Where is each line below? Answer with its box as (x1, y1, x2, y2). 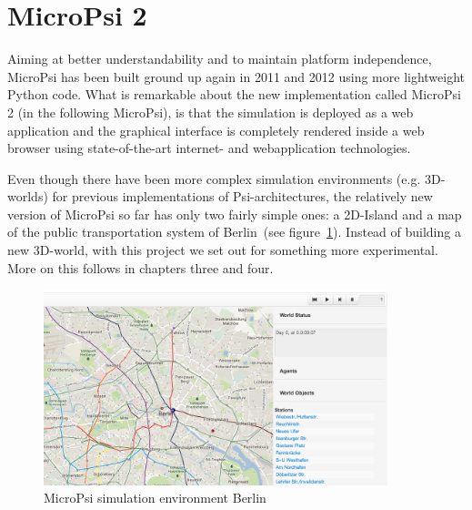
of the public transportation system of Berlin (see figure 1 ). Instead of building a (7, 222, 461, 241)
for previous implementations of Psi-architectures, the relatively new (52, 187, 433, 206)
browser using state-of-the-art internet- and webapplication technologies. (7, 138, 411, 158)
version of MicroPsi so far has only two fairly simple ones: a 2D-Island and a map (7, 204, 462, 223)
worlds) (7, 187, 48, 206)
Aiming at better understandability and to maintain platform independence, (7, 49, 432, 68)
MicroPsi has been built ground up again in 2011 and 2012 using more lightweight (7, 66, 466, 86)
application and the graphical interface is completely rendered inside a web (7, 120, 425, 139)
